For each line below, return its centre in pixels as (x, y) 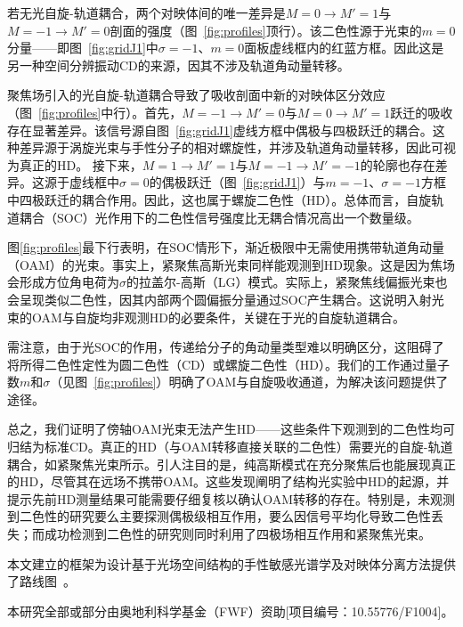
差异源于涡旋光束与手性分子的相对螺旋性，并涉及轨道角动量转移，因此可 (231, 147)
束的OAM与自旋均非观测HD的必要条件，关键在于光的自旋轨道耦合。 (207, 317)
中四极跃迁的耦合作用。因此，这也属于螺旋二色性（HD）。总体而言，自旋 (219, 199)
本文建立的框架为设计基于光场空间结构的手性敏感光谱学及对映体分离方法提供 (231, 563)
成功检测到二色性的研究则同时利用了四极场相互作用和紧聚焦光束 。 (237, 534)
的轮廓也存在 (398, 164)
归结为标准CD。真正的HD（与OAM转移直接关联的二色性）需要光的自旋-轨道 (230, 447)
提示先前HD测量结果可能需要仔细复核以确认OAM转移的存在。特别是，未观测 (231, 498)
